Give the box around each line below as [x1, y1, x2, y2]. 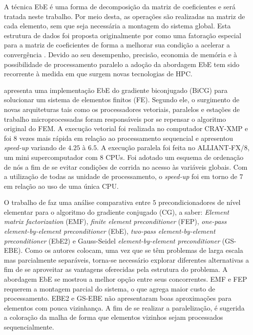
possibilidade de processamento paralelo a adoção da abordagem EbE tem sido [4, 59, 239, 69]
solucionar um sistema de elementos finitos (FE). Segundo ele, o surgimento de [4, 94, 239, 105]
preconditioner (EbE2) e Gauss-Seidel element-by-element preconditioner [4, 235, 220, 246]
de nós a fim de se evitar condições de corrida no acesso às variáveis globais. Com [4, 161, 248, 172]
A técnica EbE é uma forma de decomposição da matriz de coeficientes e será [4, 1, 235, 11]
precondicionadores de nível [158, 197, 241, 207]
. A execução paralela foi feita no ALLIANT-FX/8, [97, 142, 250, 153]
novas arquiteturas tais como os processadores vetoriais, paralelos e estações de [4, 104, 240, 114]
